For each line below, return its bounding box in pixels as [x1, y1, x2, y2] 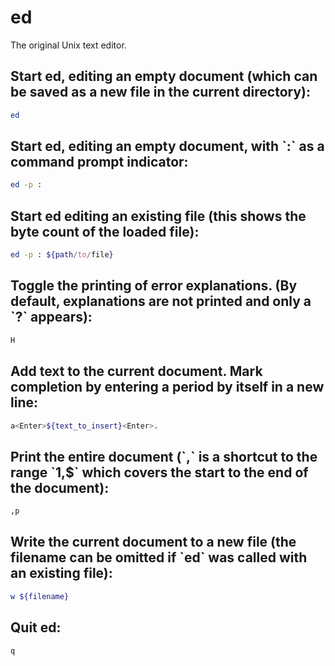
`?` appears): [10, 309, 93, 326]
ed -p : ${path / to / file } [10, 250, 114, 260]
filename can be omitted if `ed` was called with [10, 549, 308, 566]
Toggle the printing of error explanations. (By [10, 277, 298, 295]
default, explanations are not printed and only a [10, 293, 312, 310]
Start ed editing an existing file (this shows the [10, 207, 307, 225]
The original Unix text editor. [10, 39, 127, 51]
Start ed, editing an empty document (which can [10, 68, 318, 85]
